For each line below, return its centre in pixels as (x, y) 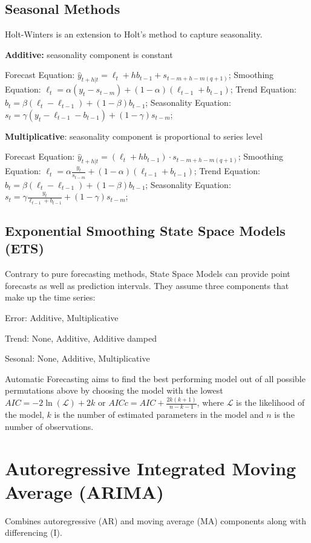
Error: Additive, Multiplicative (62, 318)
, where (210, 402)
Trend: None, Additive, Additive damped (81, 338)
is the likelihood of (270, 402)
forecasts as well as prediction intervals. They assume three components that (147, 285)
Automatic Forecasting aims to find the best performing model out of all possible (155, 378)
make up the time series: (50, 297)
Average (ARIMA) (84, 491)
